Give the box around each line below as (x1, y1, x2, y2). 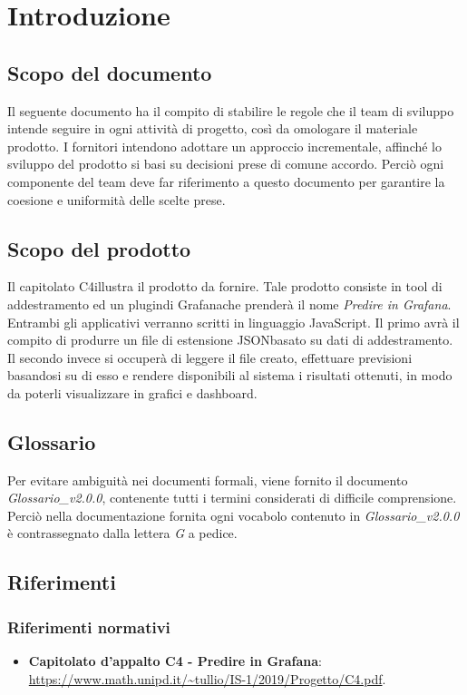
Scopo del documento (7, 58, 212, 86)
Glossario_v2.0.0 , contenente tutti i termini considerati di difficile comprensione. (7, 488, 457, 507)
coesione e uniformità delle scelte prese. (7, 190, 226, 209)
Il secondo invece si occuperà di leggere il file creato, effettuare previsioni (7, 347, 413, 367)
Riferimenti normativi (7, 615, 170, 638)
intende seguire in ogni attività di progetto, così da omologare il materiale (7, 119, 418, 138)
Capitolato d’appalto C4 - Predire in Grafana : (28, 651, 322, 671)
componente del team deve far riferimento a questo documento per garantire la (7, 171, 445, 191)
